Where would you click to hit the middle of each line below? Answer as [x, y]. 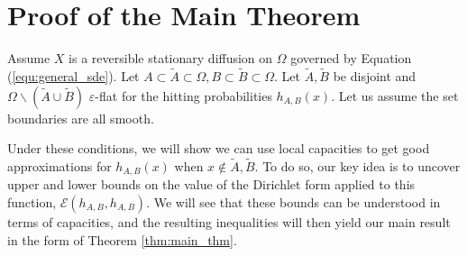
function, [32, 201]
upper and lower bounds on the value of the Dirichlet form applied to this [211, 184]
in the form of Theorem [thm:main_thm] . [122, 239]
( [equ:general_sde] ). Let [73, 75]
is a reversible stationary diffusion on [171, 58]
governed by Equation [351, 58]
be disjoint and [375, 75]
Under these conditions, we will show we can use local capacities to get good [219, 148]
